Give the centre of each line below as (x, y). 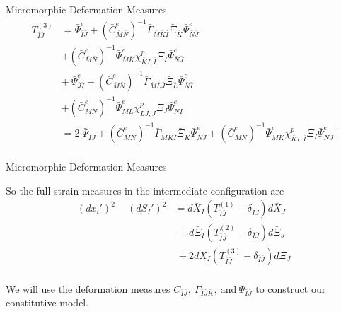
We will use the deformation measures (88, 288)
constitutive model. (47, 302)
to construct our (291, 288)
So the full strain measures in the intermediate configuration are (145, 190)
